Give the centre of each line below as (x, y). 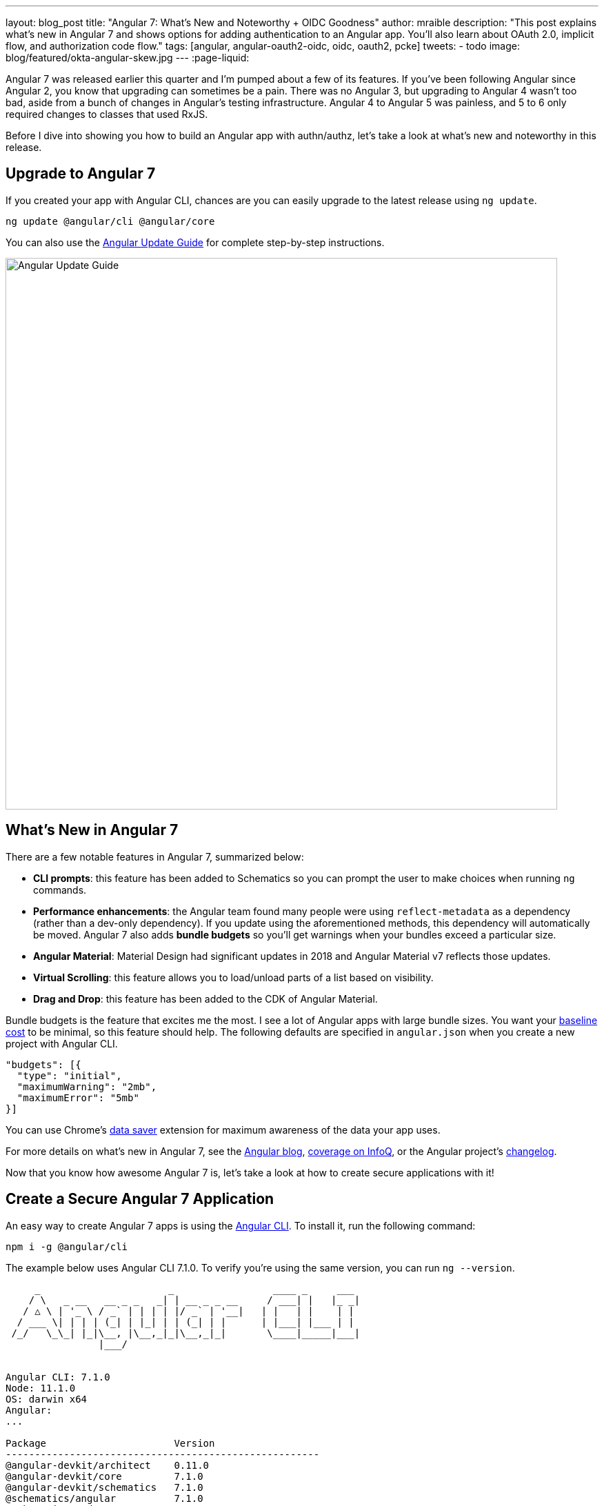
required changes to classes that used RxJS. (107, 114)
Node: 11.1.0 (41, 1388)
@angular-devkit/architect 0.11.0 (108, 1465)
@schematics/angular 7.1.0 (104, 1498)
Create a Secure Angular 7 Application (140, 1199)
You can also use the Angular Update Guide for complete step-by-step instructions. (195, 242)
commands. (60, 890)
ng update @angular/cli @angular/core (110, 221)
